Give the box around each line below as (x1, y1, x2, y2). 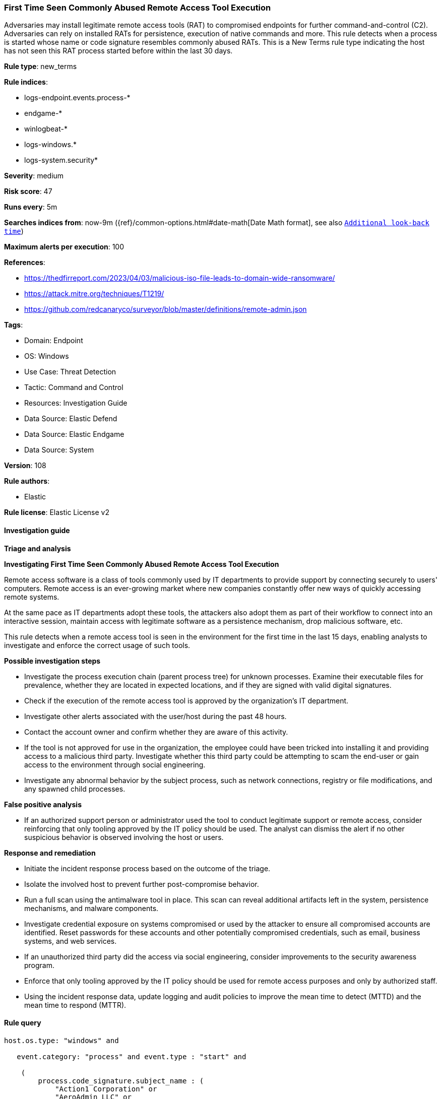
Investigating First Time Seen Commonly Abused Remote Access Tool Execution (4, 559, 279, 568)
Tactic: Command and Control (24, 383, 123, 392)
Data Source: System (24, 445, 94, 455)
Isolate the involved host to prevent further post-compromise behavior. (24, 879, 259, 888)
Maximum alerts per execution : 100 (4, 242, 124, 251)
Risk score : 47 (4, 187, 52, 196)
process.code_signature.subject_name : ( (38, 1076, 204, 1085)
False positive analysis (4, 800, 82, 809)
